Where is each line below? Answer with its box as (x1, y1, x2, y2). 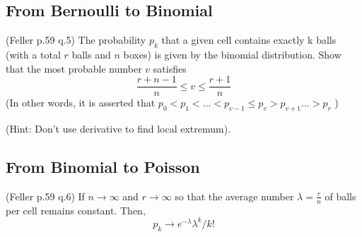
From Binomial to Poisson (6, 156, 200, 178)
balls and (71, 47, 111, 61)
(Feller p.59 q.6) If (6, 188, 85, 203)
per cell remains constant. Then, (6, 202, 146, 217)
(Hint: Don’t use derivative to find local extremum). (6, 121, 231, 136)
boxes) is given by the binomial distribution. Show (123, 47, 341, 61)
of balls (325, 188, 356, 203)
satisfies (153, 61, 187, 75)
